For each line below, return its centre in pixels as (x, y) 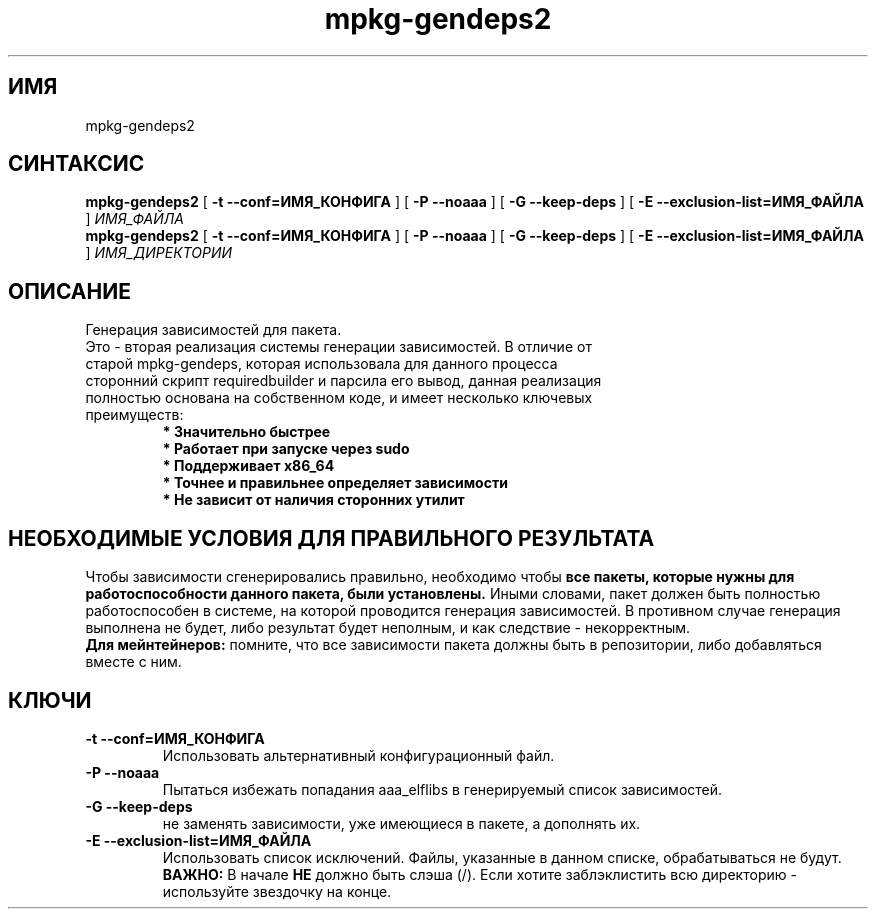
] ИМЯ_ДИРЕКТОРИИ (159, 253)
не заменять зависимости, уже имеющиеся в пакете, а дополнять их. (401, 823)
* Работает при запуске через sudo (286, 449)
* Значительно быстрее (246, 432)
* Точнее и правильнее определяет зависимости (335, 483)
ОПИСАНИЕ (69, 291)
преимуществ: (134, 415)
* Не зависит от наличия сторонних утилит (313, 500)
